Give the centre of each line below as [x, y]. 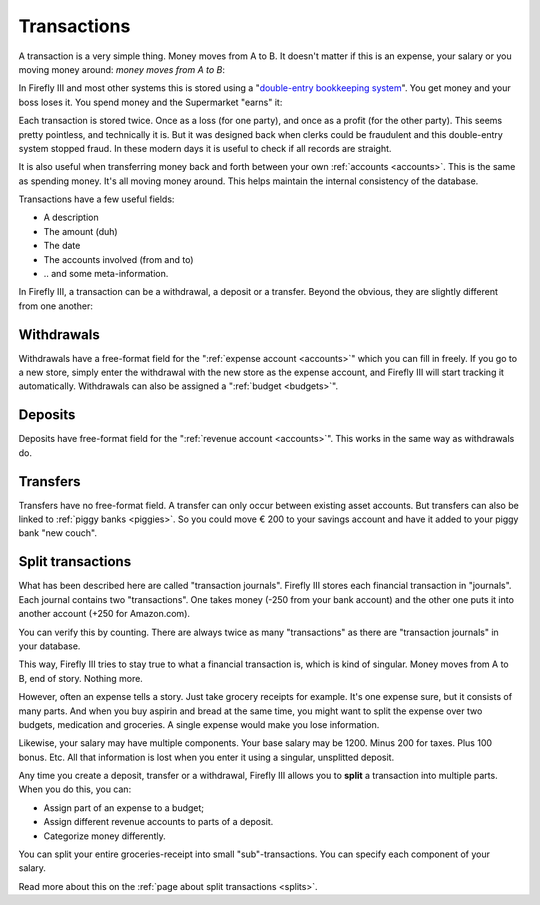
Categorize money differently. [105, 836]
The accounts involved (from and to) [118, 259]
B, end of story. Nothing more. [81, 678]
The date [62, 246]
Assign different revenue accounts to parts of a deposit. [158, 822]
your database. [49, 646]
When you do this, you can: [75, 789]
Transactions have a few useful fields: [96, 199]
